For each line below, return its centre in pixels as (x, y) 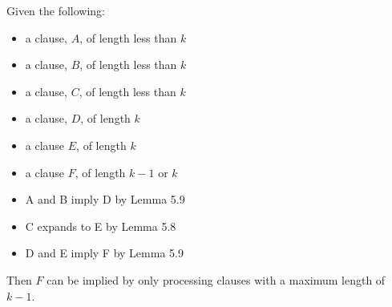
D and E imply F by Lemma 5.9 (104, 253)
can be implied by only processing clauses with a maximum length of (216, 279)
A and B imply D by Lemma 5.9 (105, 199)
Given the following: (56, 10)
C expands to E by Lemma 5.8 (101, 226)
